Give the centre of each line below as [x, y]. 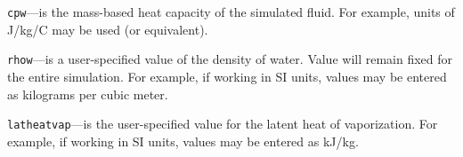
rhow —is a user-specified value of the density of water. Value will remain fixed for [230, 59]
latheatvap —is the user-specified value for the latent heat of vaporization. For [223, 124]
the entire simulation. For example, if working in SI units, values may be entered [227, 76]
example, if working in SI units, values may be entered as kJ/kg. [183, 141]
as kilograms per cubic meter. [88, 94]
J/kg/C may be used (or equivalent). [108, 29]
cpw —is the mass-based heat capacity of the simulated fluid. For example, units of [231, 12]
